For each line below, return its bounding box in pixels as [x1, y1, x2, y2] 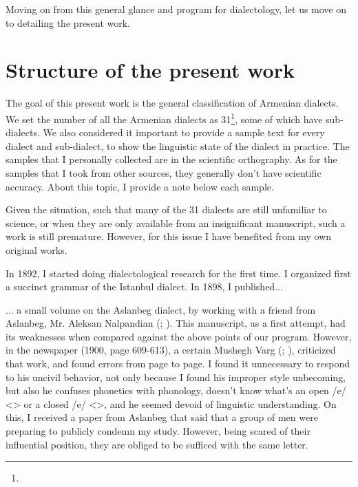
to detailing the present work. [6, 15, 130, 30]
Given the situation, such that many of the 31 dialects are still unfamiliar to [6, 202, 327, 217]
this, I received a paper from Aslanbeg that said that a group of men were [6, 410, 318, 424]
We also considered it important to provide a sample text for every [43, 125, 325, 140]
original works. [6, 242, 67, 257]
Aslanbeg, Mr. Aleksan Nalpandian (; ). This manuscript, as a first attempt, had [6, 316, 346, 330]
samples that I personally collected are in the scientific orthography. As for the [6, 152, 337, 166]
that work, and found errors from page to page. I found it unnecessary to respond [6, 356, 350, 371]
